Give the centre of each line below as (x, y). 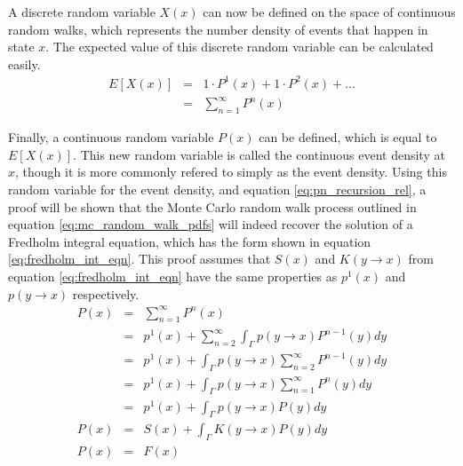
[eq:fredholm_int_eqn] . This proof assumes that (140, 259)
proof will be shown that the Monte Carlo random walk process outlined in (212, 206)
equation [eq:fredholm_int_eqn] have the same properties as (173, 276)
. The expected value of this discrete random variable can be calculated (239, 47)
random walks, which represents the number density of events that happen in (218, 29)
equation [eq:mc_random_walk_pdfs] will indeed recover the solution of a (211, 224)
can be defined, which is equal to (348, 137)
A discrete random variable (82, 12)
